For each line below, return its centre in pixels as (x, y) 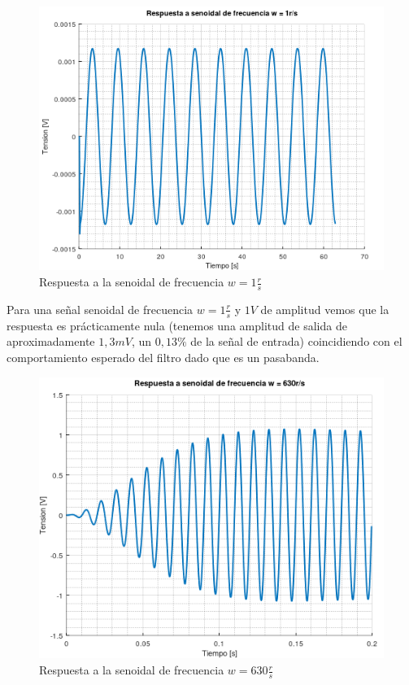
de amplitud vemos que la (325, 309)
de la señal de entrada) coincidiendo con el (296, 341)
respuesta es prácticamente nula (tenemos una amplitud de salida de (177, 325)
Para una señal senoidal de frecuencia (100, 309)
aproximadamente (51, 341)
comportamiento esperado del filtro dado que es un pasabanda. (163, 357)
